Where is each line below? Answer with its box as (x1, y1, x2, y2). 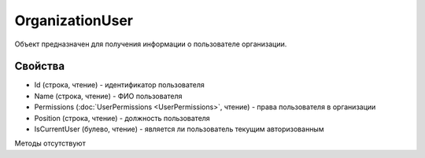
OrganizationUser (14, 12, 134, 29)
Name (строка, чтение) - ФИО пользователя (34, 91, 183, 101)
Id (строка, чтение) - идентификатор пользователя (34, 80, 205, 90)
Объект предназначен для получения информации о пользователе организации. (14, 39, 287, 49)
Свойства (14, 60, 65, 73)
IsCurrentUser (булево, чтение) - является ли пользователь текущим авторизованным (34, 124, 324, 134)
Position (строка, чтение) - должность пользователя (34, 113, 210, 123)
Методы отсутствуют (14, 138, 86, 149)
